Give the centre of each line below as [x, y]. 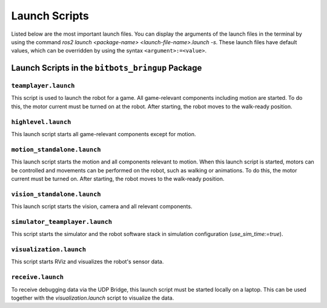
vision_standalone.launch [56, 194]
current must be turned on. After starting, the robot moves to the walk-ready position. [118, 179]
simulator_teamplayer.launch [61, 222]
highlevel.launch [41, 122]
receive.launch [37, 277]
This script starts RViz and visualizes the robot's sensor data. [88, 262]
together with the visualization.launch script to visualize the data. [93, 298]
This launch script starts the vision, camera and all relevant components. [102, 206]
